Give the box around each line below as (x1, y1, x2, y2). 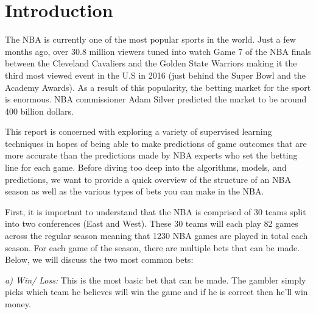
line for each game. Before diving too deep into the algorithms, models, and (5, 161, 287, 174)
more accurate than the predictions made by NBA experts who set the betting (5, 149, 298, 162)
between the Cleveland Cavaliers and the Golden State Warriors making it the (5, 57, 297, 70)
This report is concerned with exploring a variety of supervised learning (5, 125, 272, 138)
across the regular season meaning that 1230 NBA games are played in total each (5, 229, 308, 242)
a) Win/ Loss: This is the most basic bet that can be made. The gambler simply (5, 273, 306, 286)
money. (5, 298, 31, 310)
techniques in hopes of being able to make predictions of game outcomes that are (5, 137, 307, 149)
